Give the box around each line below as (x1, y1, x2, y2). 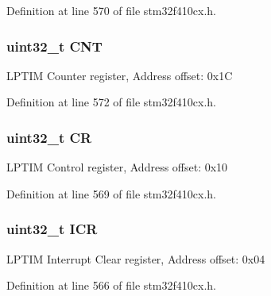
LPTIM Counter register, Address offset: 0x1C (6, 67, 233, 83)
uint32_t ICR (6, 219, 98, 239)
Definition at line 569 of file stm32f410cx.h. (6, 185, 216, 202)
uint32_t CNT (6, 36, 103, 56)
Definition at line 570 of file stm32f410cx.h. (6, 2, 216, 18)
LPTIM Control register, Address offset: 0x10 (6, 159, 228, 175)
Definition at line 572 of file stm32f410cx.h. (6, 94, 216, 110)
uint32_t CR (6, 127, 92, 147)
